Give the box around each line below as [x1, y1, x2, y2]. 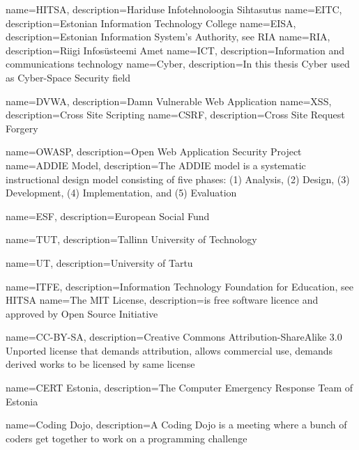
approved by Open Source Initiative [6, 306, 158, 320]
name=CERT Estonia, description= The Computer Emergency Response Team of [6, 380, 353, 395]
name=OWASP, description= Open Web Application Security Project [6, 144, 302, 159]
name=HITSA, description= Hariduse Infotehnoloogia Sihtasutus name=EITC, [6, 2, 342, 16]
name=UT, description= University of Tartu [6, 255, 193, 270]
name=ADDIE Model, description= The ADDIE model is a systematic [6, 157, 306, 172]
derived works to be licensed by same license [6, 357, 195, 371]
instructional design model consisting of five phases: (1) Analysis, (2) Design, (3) [6, 171, 350, 186]
